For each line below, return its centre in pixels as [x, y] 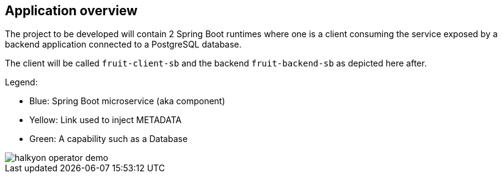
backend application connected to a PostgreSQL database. [123, 44]
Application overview [71, 11]
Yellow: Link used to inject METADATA [106, 120]
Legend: [21, 82]
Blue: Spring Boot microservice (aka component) [127, 101]
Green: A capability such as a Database [109, 139]
